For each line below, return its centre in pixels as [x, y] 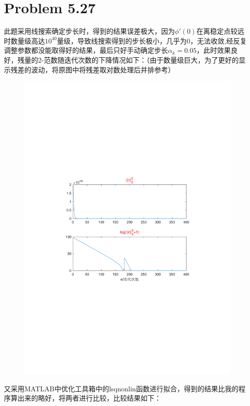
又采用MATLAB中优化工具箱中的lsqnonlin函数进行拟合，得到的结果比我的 [121, 388]
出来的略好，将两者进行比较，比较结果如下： [89, 398]
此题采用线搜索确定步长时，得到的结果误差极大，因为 [89, 31]
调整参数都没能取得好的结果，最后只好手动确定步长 [86, 50]
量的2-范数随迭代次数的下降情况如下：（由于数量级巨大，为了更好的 [131, 59]
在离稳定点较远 [220, 31]
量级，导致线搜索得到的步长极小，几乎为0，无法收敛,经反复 [152, 40]
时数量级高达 [24, 40]
